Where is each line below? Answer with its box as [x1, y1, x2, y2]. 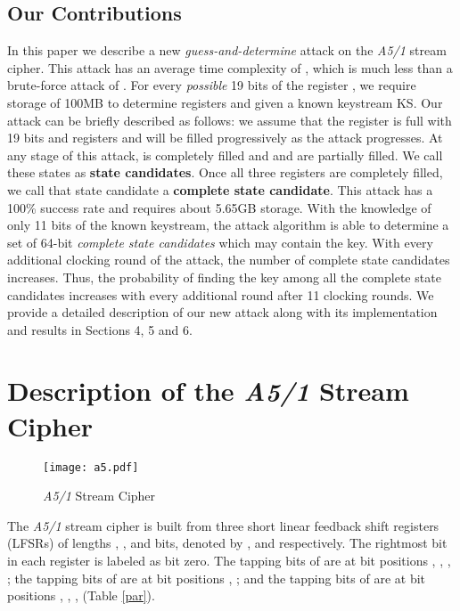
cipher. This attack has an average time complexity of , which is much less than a [7, 58, 453, 77]
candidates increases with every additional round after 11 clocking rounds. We [7, 285, 434, 304]
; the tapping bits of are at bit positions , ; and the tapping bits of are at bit [7, 568, 426, 587]
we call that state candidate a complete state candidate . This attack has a [7, 180, 433, 199]
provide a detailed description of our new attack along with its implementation [7, 303, 438, 322]
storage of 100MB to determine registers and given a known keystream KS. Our [7, 93, 443, 111]
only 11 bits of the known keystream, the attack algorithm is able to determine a [7, 216, 449, 234]
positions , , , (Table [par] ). [7, 586, 155, 605]
